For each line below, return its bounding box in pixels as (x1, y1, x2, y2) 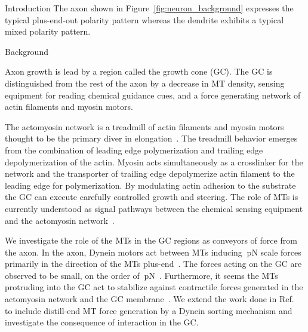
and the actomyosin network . (5, 214, 115, 226)
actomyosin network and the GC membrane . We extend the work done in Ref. (5, 293, 294, 305)
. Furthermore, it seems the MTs (159, 269, 278, 281)
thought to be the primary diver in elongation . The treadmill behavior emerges (5, 132, 298, 145)
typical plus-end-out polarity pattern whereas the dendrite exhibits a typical (5, 13, 284, 26)
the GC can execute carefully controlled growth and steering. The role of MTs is (5, 190, 298, 203)
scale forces (260, 245, 301, 258)
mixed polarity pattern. (5, 25, 91, 38)
